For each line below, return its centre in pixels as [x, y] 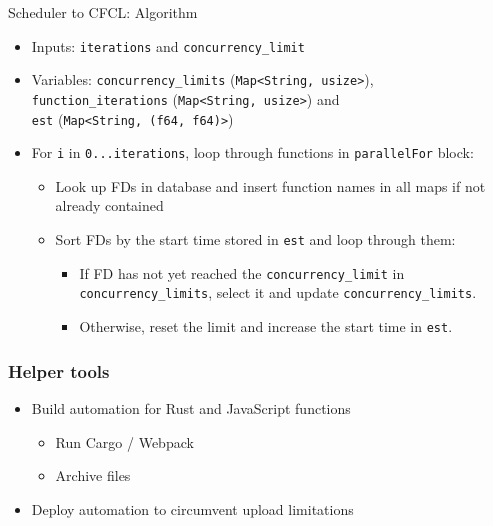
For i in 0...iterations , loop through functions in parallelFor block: [252, 152]
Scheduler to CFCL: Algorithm [103, 12]
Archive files [93, 475]
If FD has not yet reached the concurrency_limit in [242, 272]
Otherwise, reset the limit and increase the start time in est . [266, 326]
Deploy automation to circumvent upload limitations [192, 508]
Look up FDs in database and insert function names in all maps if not [270, 185]
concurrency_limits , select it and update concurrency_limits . [278, 292]
